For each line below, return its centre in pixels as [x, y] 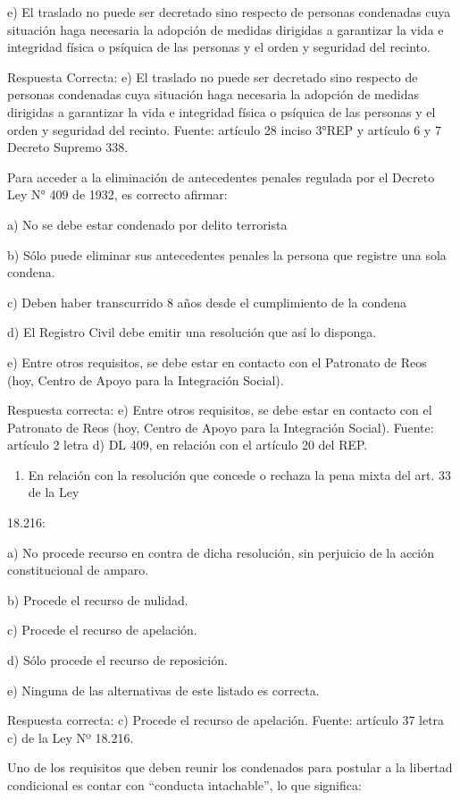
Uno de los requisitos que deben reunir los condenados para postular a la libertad [230, 767]
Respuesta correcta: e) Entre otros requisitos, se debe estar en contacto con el [220, 410]
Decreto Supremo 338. [68, 147]
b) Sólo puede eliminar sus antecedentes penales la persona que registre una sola [227, 254]
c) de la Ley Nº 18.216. [71, 737]
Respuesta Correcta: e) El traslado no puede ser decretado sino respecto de [213, 76]
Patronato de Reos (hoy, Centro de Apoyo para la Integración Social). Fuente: [221, 427]
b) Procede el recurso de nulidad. [98, 599]
